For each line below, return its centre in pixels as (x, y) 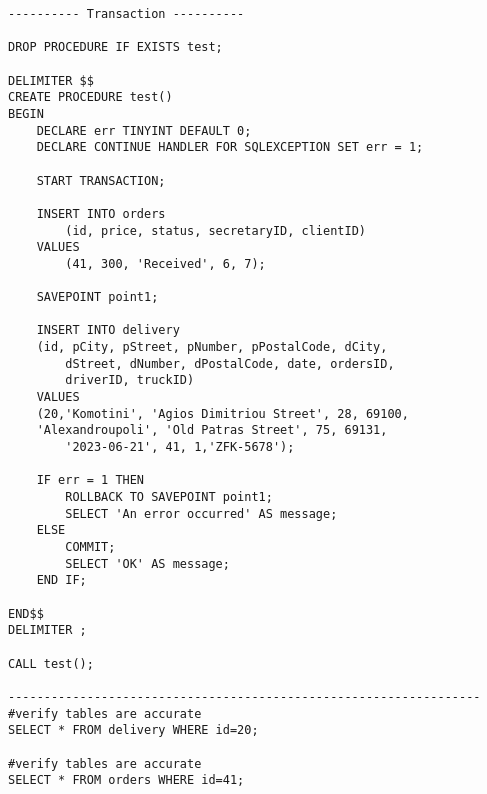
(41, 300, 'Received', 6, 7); (165, 263)
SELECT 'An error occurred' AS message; (201, 513)
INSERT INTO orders (101, 213)
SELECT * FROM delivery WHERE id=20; (133, 730)
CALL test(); (51, 663)
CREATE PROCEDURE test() (90, 97)
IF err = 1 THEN (90, 480)
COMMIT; (90, 547)
